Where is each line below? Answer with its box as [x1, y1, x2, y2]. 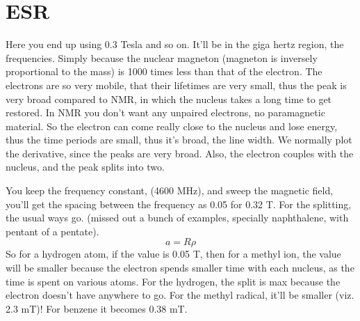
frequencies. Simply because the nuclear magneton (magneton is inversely [6, 50, 318, 65]
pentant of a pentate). [6, 224, 99, 238]
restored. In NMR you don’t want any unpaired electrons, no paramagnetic [6, 105, 325, 120]
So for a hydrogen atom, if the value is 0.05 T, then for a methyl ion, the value [6, 246, 341, 261]
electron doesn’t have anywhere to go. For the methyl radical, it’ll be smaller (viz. [6, 288, 354, 302]
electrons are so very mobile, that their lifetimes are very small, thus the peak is [6, 77, 347, 92]
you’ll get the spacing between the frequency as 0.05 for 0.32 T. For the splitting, [6, 196, 352, 211]
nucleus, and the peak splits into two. [6, 159, 165, 174]
